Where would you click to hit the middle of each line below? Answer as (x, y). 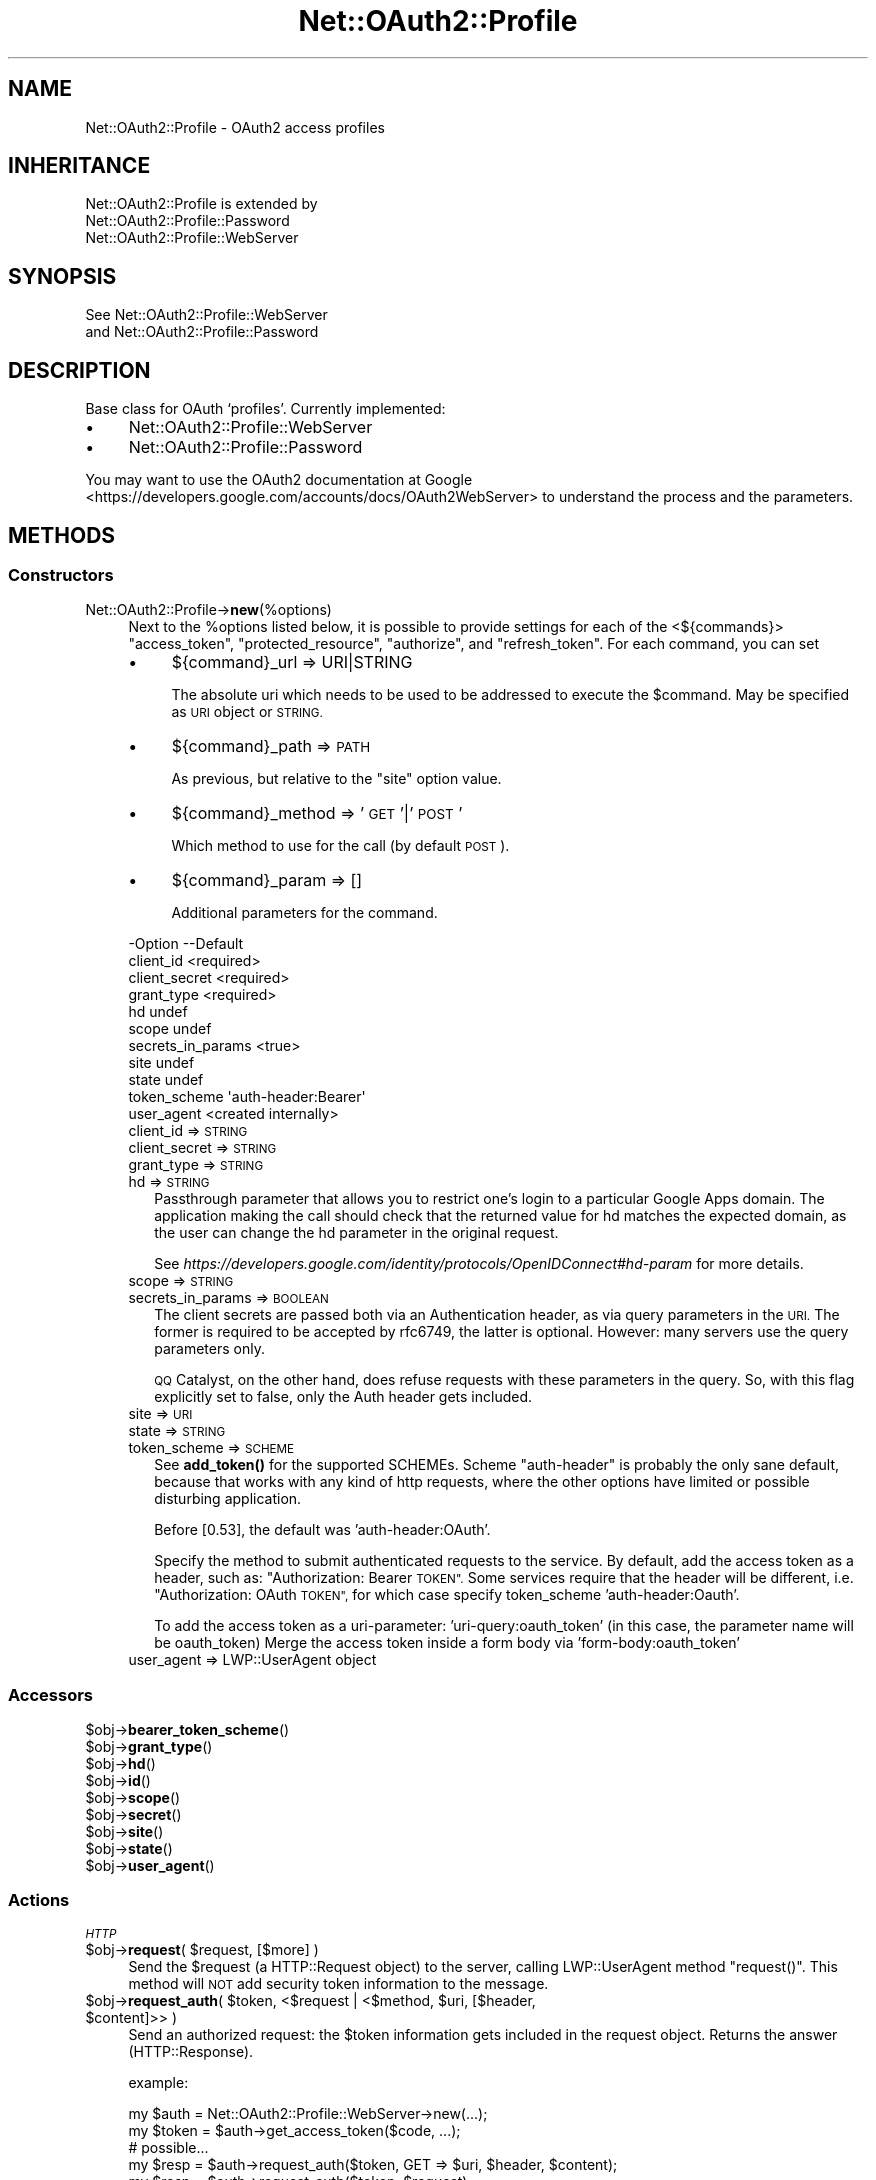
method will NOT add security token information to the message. (338, 1983)
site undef (161, 1063)
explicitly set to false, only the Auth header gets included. (343, 1397)
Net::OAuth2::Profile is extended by (201, 204)
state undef (166, 1080)
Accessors (51, 1694)
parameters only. (209, 1349)
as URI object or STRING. (247, 712)
